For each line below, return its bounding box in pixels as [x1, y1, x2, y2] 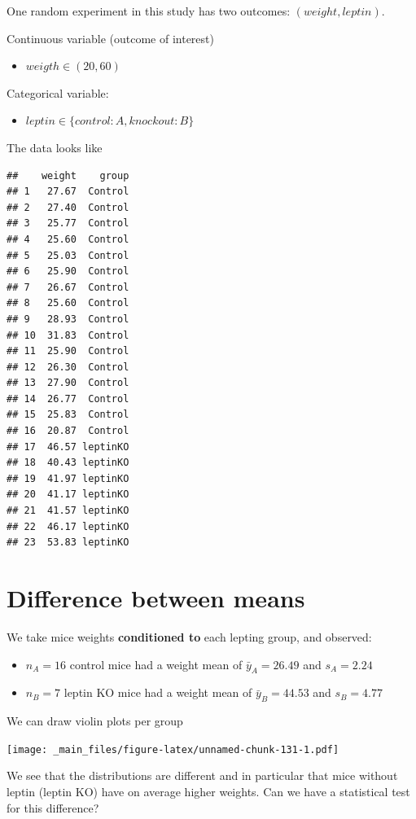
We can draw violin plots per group [7, 712, 183, 729]
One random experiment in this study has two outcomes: [7, 2, 291, 19]
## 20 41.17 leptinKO [7, 488, 129, 501]
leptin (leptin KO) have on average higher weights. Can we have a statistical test [7, 782, 410, 799]
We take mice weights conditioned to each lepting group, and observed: [7, 628, 372, 645]
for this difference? [7, 799, 99, 816]
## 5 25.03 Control [7, 249, 129, 261]
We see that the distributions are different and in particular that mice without [7, 767, 398, 784]
